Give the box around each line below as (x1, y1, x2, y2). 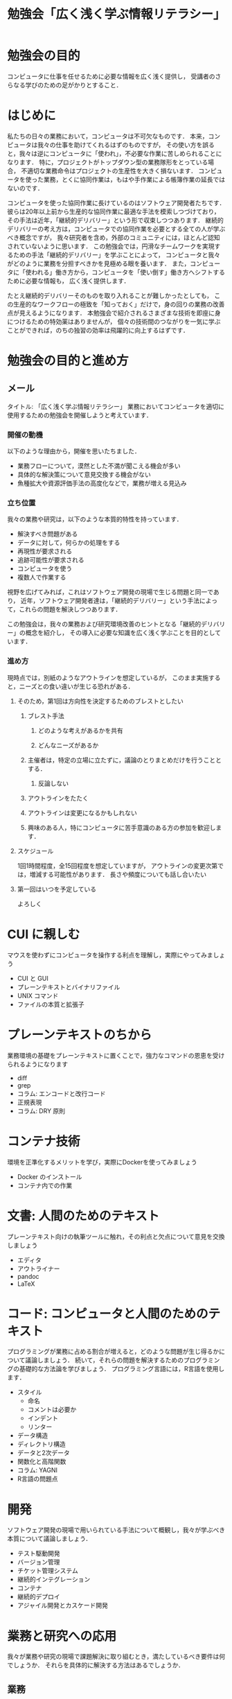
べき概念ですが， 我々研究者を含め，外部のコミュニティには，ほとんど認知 (7, 233, 220, 241)
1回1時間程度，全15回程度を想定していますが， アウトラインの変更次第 (17, 861, 218, 870)
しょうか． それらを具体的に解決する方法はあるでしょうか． (12, 1661, 185, 1669)
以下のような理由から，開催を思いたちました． (7, 447, 141, 455)
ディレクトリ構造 (17, 1440, 66, 1449)
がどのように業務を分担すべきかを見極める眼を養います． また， (7, 259, 190, 268)
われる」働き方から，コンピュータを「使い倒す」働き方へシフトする (30, 268, 225, 276)
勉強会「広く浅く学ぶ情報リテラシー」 (7, 6, 226, 22)
